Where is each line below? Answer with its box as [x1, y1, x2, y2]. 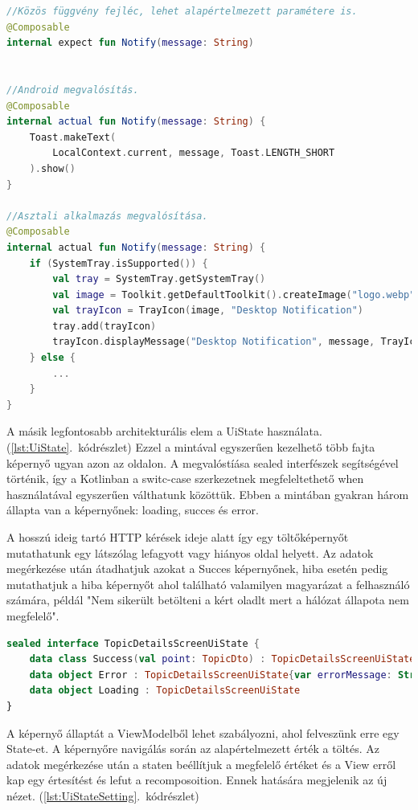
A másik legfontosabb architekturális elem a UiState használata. [6, 423, 322, 440]
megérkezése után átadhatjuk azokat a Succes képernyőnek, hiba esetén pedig [6, 560, 388, 577]
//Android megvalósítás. [6, 84, 139, 96]
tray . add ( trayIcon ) [52, 320, 157, 332]
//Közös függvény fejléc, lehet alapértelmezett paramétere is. [6, 6, 358, 17]
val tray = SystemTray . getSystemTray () [52, 273, 266, 285]
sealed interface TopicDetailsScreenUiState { [6, 637, 260, 649]
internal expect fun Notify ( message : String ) [6, 37, 254, 49]
